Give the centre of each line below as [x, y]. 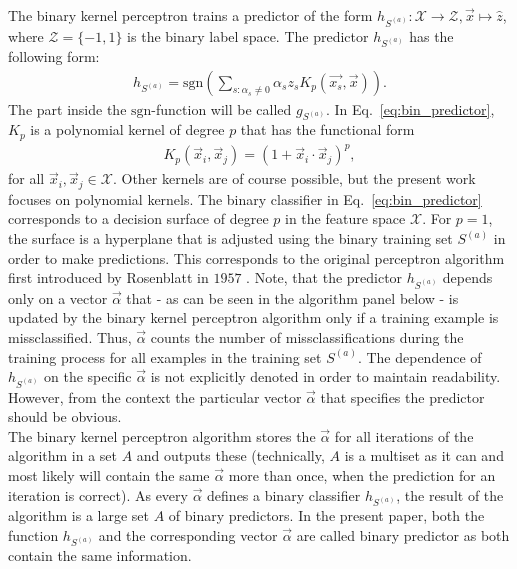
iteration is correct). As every [98, 494]
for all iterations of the [404, 435]
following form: [54, 56]
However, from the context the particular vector [155, 396]
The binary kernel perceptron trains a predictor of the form [190, 15]
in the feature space [345, 218]
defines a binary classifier [284, 494]
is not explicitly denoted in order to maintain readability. [325, 376]
